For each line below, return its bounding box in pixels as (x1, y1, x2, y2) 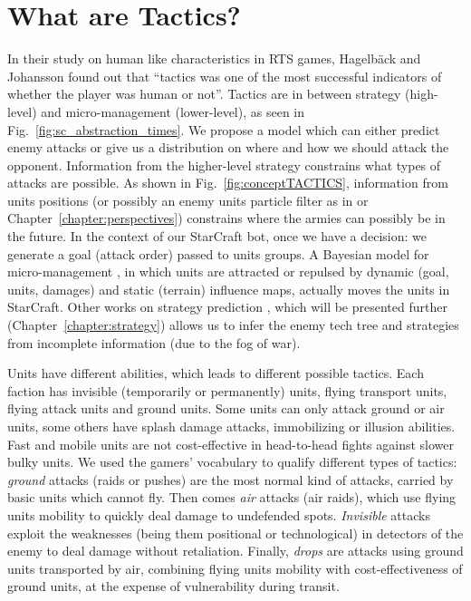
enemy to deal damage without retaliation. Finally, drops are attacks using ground (7, 541, 464, 560)
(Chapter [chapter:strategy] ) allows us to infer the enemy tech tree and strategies (7, 315, 459, 334)
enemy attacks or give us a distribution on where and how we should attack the (7, 138, 449, 157)
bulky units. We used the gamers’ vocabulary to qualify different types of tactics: (7, 452, 457, 471)
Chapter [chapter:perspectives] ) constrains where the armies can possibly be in (7, 208, 446, 228)
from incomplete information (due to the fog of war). (7, 333, 301, 352)
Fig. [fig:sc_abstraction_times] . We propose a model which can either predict (7, 120, 440, 139)
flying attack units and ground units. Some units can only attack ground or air (7, 399, 445, 418)
